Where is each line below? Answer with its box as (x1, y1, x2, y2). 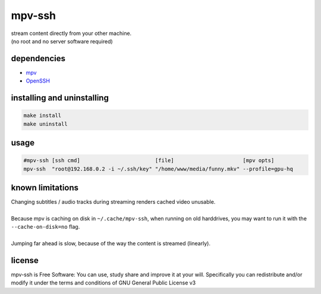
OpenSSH (26, 77, 51, 84)
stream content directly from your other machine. (11, 30, 132, 37)
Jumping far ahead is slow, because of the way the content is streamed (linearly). (11, 240, 211, 247)
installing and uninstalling (11, 93, 109, 103)
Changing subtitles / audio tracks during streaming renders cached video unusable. (11, 198, 216, 206)
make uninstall (23, 121, 68, 127)
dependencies (11, 53, 65, 64)
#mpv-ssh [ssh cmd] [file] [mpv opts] (23, 157, 275, 164)
